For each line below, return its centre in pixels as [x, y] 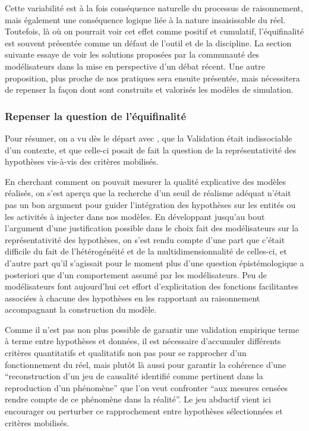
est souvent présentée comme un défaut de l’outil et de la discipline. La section [148, 43]
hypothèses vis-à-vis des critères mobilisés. [82, 161]
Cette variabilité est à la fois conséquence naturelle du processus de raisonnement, [154, 8]
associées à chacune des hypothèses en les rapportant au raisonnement [133, 298]
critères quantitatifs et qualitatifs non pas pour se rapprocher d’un [126, 353]
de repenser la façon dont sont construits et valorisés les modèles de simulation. [149, 89]
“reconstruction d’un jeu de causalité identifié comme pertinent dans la [134, 376]
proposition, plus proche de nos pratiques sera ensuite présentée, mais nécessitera [152, 78]
